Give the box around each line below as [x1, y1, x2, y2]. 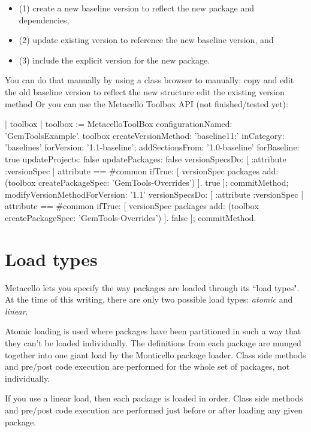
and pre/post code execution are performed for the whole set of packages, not [5, 360, 290, 373]
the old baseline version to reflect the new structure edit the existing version [5, 85, 285, 98]
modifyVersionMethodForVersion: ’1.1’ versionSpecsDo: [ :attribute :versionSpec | [5, 188, 304, 200]
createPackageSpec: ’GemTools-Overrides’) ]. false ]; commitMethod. [5, 211, 256, 223]
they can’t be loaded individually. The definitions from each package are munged [5, 337, 301, 349]
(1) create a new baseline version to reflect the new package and [19, 2, 255, 14]
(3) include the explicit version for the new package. [19, 53, 210, 66]
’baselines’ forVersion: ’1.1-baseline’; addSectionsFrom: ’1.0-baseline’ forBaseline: [5, 141, 300, 153]
